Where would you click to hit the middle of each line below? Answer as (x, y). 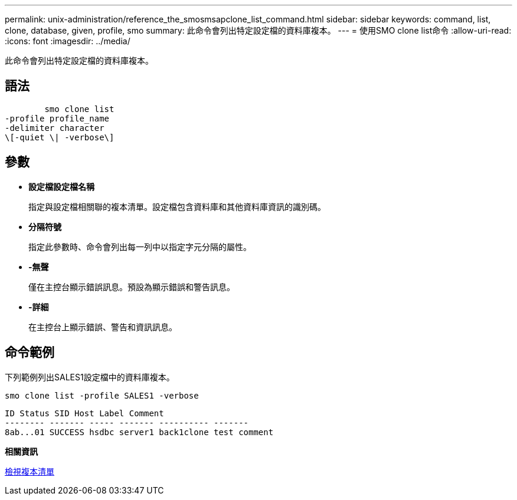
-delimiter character (55, 128)
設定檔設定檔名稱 (61, 186)
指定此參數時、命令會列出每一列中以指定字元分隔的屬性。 (140, 246)
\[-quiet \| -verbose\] (60, 137)
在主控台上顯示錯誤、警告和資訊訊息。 (103, 327)
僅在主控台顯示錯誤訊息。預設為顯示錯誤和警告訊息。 (132, 287)
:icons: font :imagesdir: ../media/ (68, 41)
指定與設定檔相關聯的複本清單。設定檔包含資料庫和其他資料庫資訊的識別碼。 (177, 206)
